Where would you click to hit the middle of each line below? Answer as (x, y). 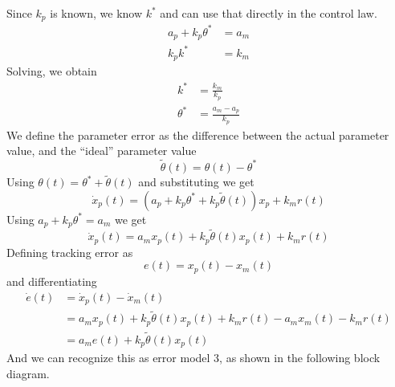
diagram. (28, 374)
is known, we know (96, 13)
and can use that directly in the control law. (269, 13)
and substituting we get (196, 182)
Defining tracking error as (70, 252)
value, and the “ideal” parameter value (102, 151)
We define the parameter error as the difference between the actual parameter (198, 134)
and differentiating (52, 281)
